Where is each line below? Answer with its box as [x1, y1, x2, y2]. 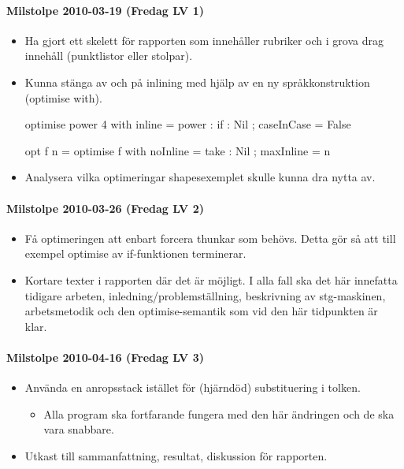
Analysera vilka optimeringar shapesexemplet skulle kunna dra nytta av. [24, 169, 376, 185]
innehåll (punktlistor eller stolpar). [24, 47, 193, 64]
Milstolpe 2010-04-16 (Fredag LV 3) [6, 348, 204, 365]
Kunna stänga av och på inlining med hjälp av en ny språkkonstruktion [24, 73, 370, 90]
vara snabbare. [43, 421, 114, 437]
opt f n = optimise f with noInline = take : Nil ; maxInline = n [24, 142, 331, 158]
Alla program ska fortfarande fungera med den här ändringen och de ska [43, 405, 395, 422]
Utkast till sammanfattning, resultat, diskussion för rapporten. [24, 447, 328, 463]
